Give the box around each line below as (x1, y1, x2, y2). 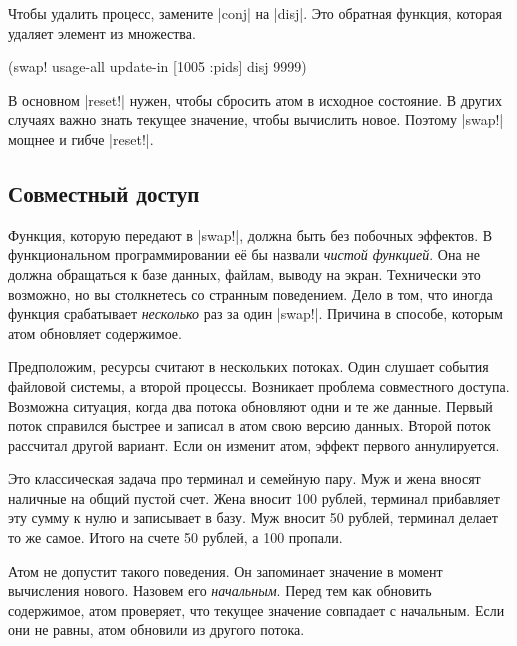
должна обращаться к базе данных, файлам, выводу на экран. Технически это (8, 263, 481, 284)
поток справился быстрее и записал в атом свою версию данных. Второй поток (8, 415, 491, 436)
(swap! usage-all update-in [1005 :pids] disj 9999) (8, 56, 307, 77)
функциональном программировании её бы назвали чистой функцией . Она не (8, 244, 480, 265)
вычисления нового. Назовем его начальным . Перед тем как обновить (8, 580, 432, 601)
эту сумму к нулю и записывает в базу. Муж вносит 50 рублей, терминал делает (8, 507, 498, 528)
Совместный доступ (8, 177, 200, 208)
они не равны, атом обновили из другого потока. (8, 619, 305, 640)
